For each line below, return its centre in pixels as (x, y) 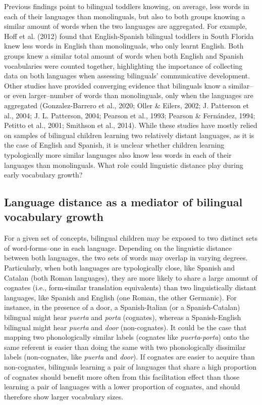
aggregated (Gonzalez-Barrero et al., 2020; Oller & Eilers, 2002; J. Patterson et (127, 105)
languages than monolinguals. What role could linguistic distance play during (124, 165)
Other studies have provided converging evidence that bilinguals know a (115, 85)
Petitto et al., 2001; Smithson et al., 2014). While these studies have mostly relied (131, 125)
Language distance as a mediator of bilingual (123, 202)
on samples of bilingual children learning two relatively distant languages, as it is (129, 135)
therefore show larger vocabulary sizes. (64, 396)
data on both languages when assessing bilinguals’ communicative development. (127, 76)
